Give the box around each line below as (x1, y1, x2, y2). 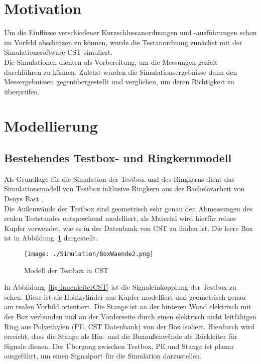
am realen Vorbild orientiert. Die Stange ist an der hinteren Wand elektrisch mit (4, 301, 251, 312)
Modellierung (4, 115, 98, 136)
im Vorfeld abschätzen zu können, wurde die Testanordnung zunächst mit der (4, 37, 242, 47)
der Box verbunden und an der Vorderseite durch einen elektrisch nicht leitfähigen (4, 311, 256, 322)
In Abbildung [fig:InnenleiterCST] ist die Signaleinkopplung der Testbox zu (4, 282, 236, 292)
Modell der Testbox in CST (24, 265, 109, 275)
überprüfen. (4, 86, 40, 96)
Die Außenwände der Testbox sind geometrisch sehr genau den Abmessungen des (4, 203, 253, 213)
